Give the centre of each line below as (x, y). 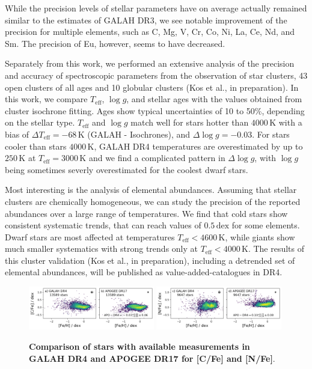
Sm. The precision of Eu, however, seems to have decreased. (115, 43)
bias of (17, 134)
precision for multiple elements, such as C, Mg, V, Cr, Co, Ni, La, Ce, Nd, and (150, 32)
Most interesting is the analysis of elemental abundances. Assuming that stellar (151, 190)
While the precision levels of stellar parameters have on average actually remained (156, 8)
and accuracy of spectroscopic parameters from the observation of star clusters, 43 (156, 75)
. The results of (276, 249)
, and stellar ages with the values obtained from (214, 99)
